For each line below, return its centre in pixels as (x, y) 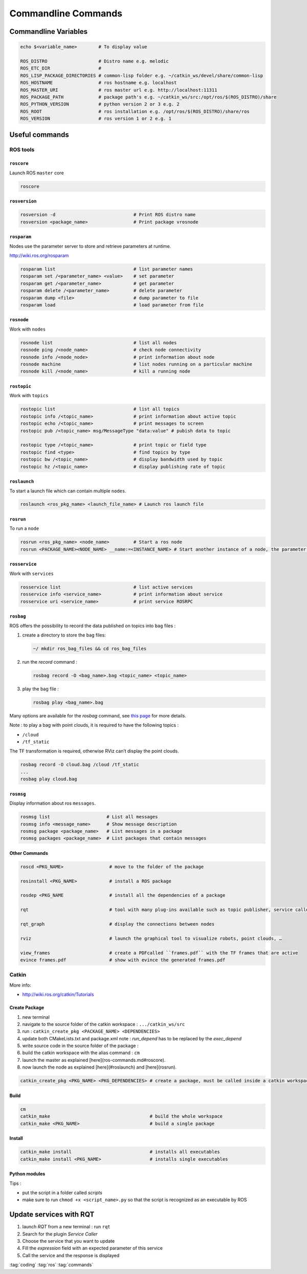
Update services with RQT (52, 1215)
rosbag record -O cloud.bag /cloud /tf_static (80, 765)
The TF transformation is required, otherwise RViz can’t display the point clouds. (94, 751)
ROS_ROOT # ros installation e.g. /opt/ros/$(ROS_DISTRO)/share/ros (135, 111)
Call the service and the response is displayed (71, 1255)
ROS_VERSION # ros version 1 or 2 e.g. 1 (96, 119)
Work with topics (29, 396)
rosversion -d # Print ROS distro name (108, 215)
